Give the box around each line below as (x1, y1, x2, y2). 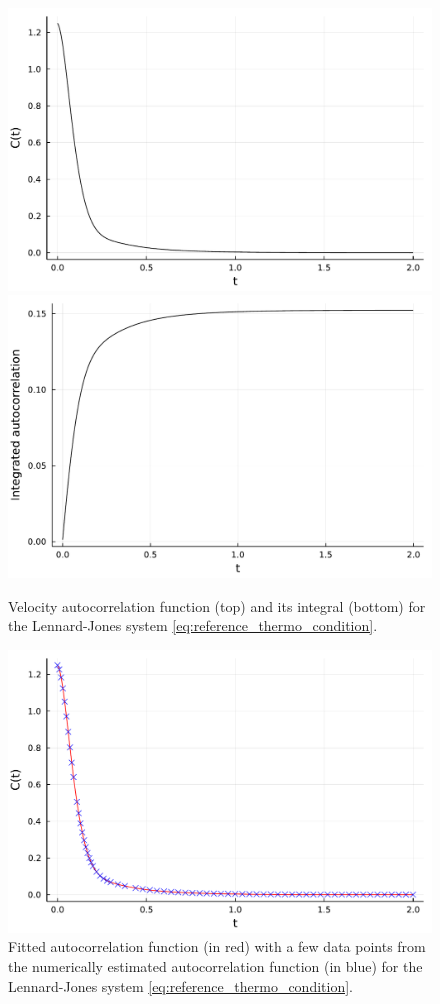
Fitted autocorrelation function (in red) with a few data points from (8, 936, 426, 957)
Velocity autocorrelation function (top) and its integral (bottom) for (8, 595, 426, 616)
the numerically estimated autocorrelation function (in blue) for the (8, 955, 423, 976)
